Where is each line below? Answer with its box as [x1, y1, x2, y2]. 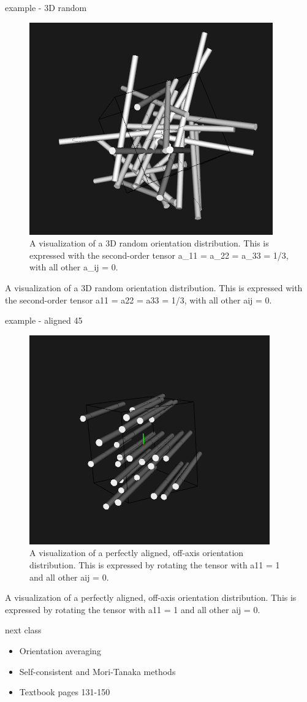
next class [5, 624, 42, 636]
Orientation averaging [19, 644, 101, 657]
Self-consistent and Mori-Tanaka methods [19, 665, 176, 677]
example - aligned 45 [5, 314, 83, 327]
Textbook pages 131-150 [19, 685, 110, 698]
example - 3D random [5, 1, 87, 13]
